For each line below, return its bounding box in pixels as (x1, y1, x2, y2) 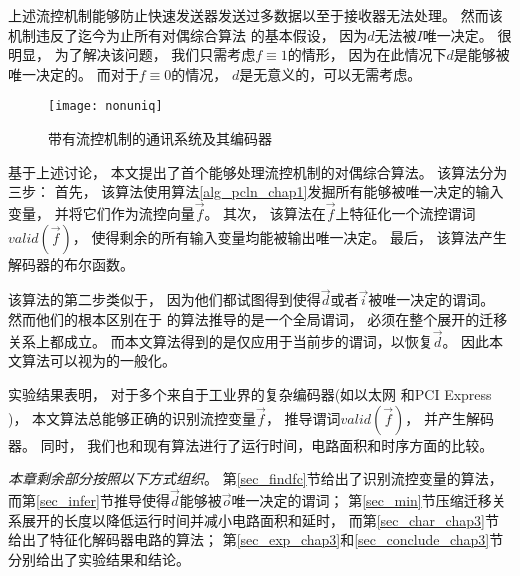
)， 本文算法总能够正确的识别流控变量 (8, 407, 257, 428)
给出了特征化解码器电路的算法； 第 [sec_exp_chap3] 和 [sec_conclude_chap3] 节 (8, 529, 504, 550)
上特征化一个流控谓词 (335, 203, 476, 224)
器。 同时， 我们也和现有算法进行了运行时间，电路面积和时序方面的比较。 (8, 434, 494, 455)
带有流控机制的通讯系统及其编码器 (48, 128, 272, 149)
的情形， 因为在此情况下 (287, 44, 447, 65)
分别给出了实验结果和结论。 (8, 548, 190, 569)
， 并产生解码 (405, 407, 494, 428)
